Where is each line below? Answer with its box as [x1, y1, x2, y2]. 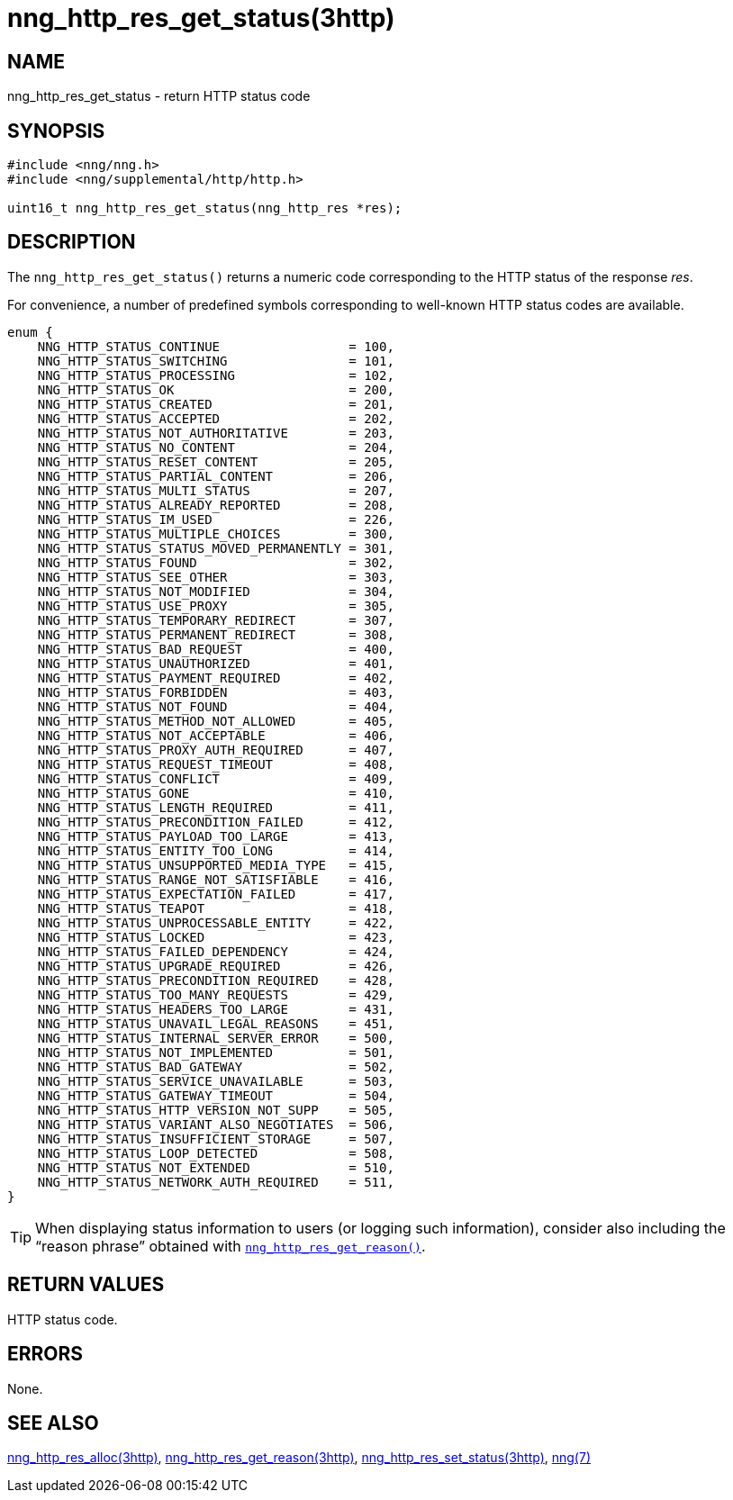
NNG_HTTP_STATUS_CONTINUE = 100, [37, 339, 394, 354]
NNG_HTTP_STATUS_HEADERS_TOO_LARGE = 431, [37, 1001, 394, 1017]
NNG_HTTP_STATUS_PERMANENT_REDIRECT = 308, [37, 627, 394, 642]
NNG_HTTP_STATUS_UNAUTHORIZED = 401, [37, 655, 394, 671]
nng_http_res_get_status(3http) [7, 3, 395, 33]
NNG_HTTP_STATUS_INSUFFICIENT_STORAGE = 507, [37, 1131, 394, 1146]
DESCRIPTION [7, 230, 136, 254]
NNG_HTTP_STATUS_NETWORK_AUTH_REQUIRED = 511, [37, 1174, 394, 1189]
